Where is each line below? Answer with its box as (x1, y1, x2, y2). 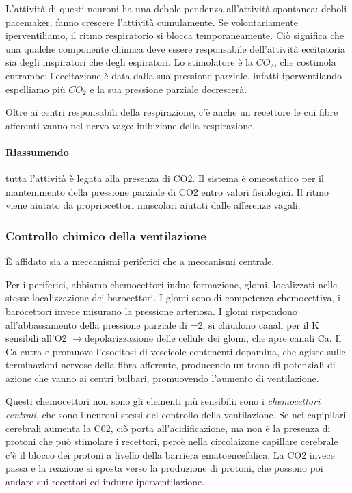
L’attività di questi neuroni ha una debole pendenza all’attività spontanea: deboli (5, 1, 347, 15)
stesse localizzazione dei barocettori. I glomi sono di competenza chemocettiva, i (5, 290, 340, 305)
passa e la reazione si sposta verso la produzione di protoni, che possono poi (5, 461, 323, 475)
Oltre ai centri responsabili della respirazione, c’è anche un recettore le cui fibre (5, 105, 338, 119)
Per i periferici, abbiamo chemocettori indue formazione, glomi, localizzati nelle (5, 277, 338, 291)
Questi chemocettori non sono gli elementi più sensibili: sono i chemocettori (5, 394, 321, 408)
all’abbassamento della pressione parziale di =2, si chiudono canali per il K (5, 317, 320, 331)
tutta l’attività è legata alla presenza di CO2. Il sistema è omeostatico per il (5, 171, 324, 186)
